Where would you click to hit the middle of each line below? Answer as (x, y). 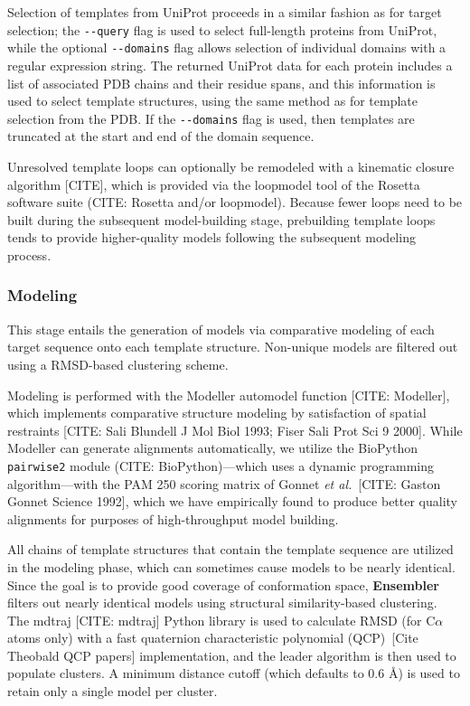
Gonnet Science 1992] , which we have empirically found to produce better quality (233, 501)
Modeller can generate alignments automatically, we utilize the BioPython (212, 448)
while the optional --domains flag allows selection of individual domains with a (227, 47)
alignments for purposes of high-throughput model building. (173, 518)
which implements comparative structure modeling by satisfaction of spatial (217, 413)
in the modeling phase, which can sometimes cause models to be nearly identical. (231, 566)
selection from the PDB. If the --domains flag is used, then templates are (211, 118)
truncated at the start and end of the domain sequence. (161, 136)
